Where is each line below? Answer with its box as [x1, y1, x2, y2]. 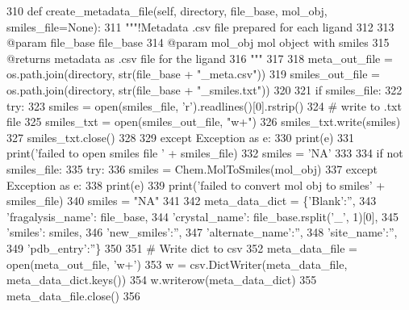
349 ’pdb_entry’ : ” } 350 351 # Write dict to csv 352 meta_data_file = [6, 239, 357, 256]
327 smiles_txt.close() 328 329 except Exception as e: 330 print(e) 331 [6, 128, 355, 145]
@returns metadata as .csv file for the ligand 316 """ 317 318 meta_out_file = [6, 49, 393, 66]
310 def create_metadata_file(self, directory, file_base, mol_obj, [6, 2, 328, 19]
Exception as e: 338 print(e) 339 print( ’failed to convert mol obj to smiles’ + [6, 176, 386, 193]
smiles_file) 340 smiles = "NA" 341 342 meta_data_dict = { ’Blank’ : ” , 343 [6, 192, 377, 209]
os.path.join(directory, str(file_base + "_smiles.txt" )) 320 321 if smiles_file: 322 [6, 81, 403, 98]
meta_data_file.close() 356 [6, 287, 140, 304]
